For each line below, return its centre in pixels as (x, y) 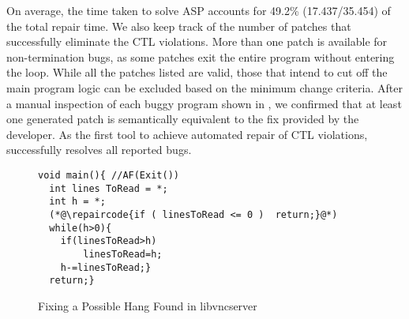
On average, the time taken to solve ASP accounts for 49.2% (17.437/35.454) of (199, 10)
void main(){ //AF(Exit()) (109, 175)
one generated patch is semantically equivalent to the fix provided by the (183, 119)
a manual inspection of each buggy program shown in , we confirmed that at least (204, 103)
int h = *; (77, 202)
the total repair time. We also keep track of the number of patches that (179, 26)
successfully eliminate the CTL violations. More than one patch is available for (197, 41)
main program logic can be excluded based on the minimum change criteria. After (204, 87)
